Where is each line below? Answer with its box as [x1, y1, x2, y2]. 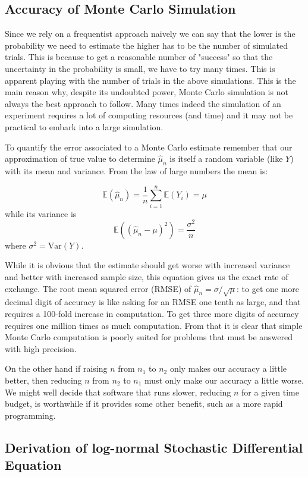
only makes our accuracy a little [169, 362, 287, 375]
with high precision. [5, 342, 77, 354]
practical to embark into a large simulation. [5, 120, 164, 133]
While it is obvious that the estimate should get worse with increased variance [5, 259, 290, 271]
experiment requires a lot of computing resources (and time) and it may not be [5, 109, 293, 121]
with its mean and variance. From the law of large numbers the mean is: [5, 164, 268, 177]
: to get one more [237, 282, 300, 294]
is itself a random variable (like [169, 152, 283, 165]
